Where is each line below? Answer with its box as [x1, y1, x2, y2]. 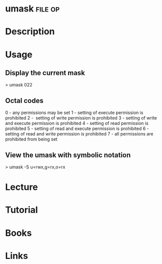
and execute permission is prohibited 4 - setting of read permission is [5, 120, 148, 126]
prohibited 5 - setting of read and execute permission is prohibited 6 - [5, 125, 149, 131]
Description [5, 26, 55, 37]
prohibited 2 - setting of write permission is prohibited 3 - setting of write [5, 115, 157, 121]
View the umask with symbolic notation [5, 150, 131, 159]
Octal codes [5, 96, 43, 105]
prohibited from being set [5, 136, 57, 142]
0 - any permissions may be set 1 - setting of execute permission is [5, 109, 143, 115]
